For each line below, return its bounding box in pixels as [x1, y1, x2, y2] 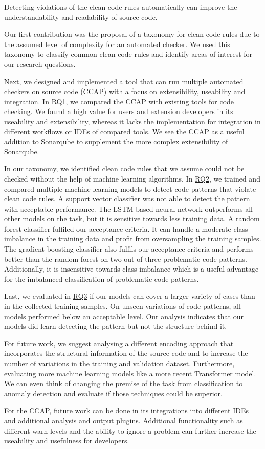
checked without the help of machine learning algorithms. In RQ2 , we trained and [4, 173, 260, 184]
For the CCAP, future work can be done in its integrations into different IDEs [4, 405, 249, 416]
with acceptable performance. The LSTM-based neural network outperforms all [4, 203, 253, 214]
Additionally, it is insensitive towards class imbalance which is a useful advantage [4, 263, 259, 274]
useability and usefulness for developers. [4, 435, 129, 446]
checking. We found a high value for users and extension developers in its [4, 106, 233, 117]
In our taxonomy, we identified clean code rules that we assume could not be [4, 163, 245, 174]
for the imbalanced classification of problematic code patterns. [4, 273, 199, 284]
